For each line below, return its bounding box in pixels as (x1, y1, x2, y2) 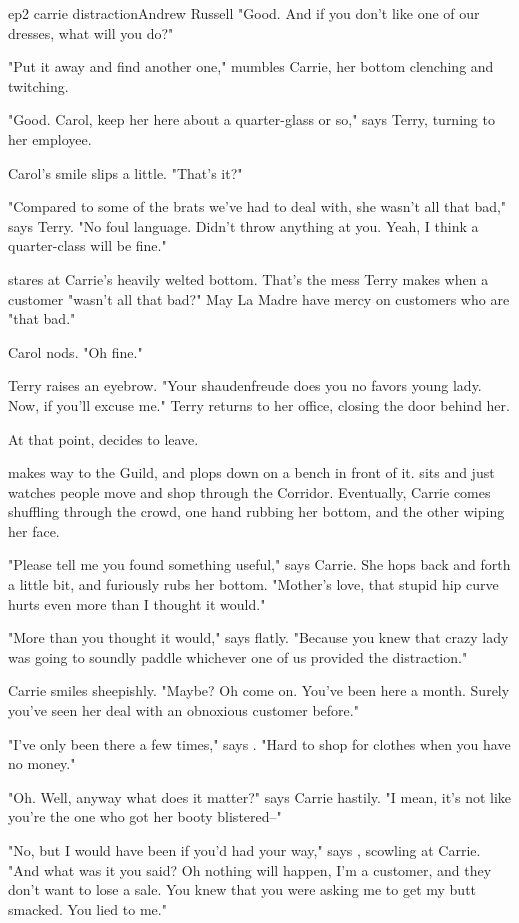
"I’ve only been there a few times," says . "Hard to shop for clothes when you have (8, 733, 511, 754)
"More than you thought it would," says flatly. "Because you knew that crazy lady (8, 627, 509, 648)
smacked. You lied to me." (8, 898, 167, 919)
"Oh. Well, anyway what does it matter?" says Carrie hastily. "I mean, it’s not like (8, 786, 512, 807)
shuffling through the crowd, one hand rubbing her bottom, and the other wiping (8, 501, 505, 522)
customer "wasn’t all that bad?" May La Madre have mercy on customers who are (8, 288, 510, 309)
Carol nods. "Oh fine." (8, 341, 143, 362)
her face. (8, 520, 60, 541)
